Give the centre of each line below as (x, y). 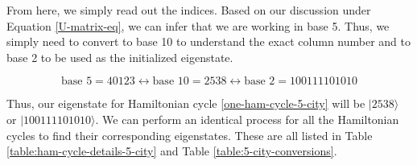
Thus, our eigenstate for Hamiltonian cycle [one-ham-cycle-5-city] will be (186, 103)
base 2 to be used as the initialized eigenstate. (120, 57)
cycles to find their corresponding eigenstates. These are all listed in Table (190, 135)
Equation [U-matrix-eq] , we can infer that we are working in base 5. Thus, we (198, 25)
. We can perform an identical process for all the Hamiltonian (247, 119)
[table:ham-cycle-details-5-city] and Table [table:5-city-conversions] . (172, 151)
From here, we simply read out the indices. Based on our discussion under (189, 10)
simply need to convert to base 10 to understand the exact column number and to (208, 41)
